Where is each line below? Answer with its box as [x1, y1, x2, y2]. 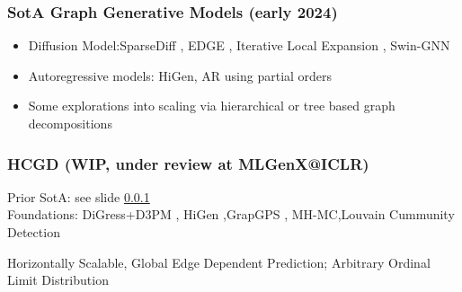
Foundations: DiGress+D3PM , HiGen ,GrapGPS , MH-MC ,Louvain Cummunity [7, 205, 455, 224]
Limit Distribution [7, 270, 109, 289]
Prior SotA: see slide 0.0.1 [7, 187, 150, 206]
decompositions [28, 114, 112, 132]
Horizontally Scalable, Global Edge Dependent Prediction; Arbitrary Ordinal [7, 252, 431, 271]
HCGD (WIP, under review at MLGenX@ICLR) [7, 152, 369, 174]
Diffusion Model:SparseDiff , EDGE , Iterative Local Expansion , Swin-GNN [28, 36, 450, 55]
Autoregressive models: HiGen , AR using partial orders [28, 66, 333, 84]
